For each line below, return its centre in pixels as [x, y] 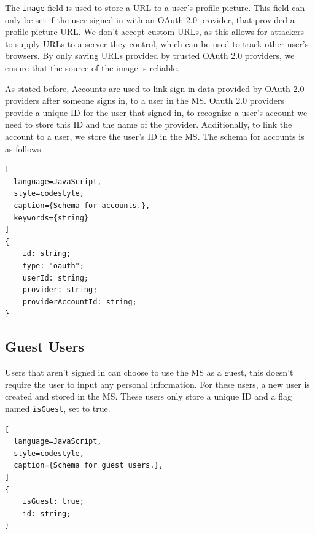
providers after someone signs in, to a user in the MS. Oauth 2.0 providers [145, 100]
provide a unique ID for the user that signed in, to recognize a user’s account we [156, 112]
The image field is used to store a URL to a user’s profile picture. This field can [155, 7]
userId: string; [56, 278]
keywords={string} [51, 218]
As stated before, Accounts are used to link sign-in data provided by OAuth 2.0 [155, 88]
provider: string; [60, 290]
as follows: [24, 148]
